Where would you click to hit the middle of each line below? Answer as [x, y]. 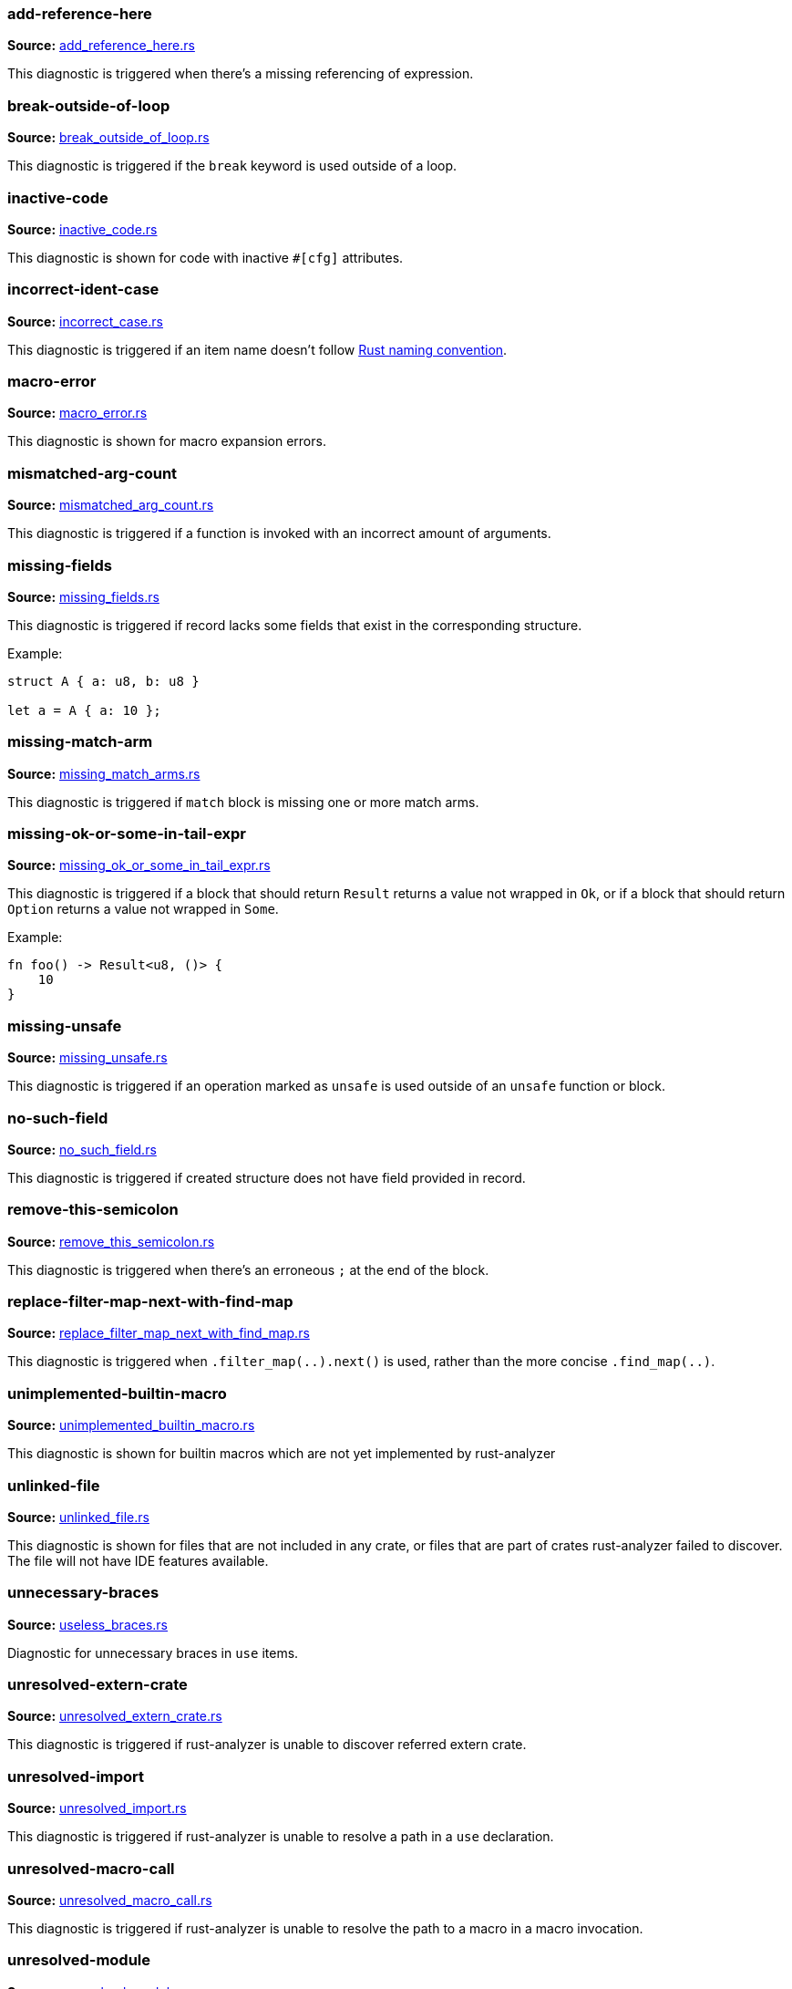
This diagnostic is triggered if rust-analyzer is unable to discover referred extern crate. [267, 1745]
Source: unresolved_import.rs [97, 1808]
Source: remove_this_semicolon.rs [111, 1241]
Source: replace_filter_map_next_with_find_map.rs [159, 1333]
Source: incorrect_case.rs [85, 321]
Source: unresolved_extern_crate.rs [115, 1716]
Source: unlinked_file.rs [78, 1517]
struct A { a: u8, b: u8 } [103, 681]
